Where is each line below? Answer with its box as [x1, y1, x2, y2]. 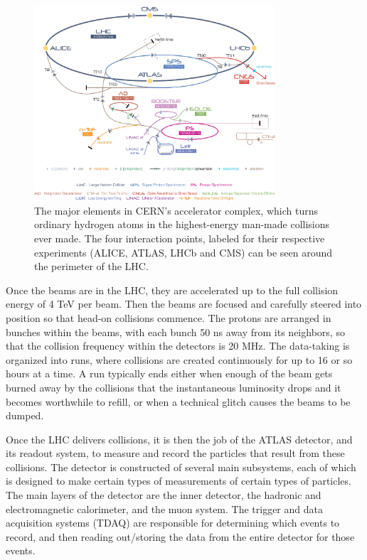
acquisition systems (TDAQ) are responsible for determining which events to [6, 515, 340, 530]
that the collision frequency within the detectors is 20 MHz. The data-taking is [6, 338, 350, 353]
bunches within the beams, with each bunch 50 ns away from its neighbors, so [6, 324, 345, 339]
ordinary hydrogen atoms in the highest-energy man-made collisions [34, 217, 330, 232]
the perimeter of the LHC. [34, 259, 149, 274]
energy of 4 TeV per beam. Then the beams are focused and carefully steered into [6, 296, 362, 311]
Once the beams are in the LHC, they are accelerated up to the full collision [6, 282, 339, 297]
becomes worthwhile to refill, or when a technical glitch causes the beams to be [6, 394, 351, 409]
